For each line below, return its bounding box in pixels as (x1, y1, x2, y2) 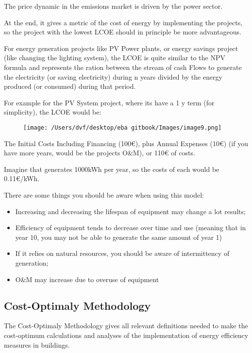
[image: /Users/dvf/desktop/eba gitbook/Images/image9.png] (23, 124, 222, 131)
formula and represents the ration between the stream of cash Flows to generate (4, 62, 242, 72)
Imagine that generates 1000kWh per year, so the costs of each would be (4, 164, 219, 174)
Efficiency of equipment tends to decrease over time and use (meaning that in (15, 222, 246, 233)
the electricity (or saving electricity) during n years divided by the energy (4, 71, 222, 82)
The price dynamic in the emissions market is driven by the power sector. (4, 1, 223, 11)
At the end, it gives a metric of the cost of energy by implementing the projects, (4, 17, 243, 27)
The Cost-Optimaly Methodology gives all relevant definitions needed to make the (4, 320, 248, 331)
